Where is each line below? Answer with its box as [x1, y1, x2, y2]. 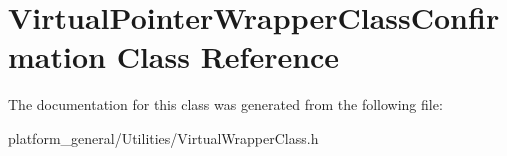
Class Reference [116, 36, 340, 77]
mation [8, 36, 106, 77]
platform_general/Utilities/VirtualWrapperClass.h [8, 127, 319, 148]
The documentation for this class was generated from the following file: [8, 94, 443, 115]
